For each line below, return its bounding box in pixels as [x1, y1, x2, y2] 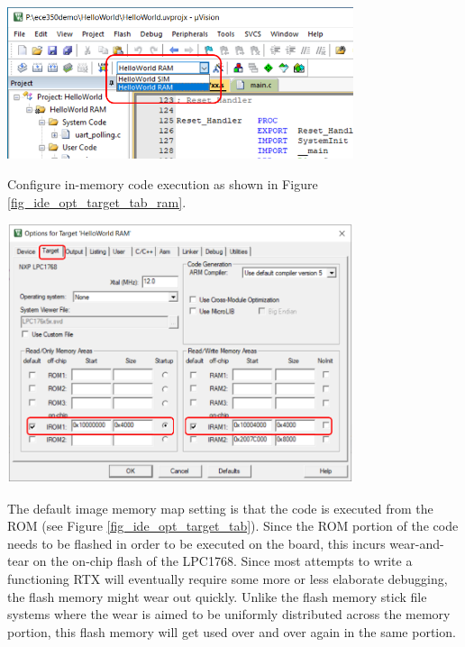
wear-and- [389, 533, 444, 552]
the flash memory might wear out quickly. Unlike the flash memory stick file [7, 587, 427, 606]
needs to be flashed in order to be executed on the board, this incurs [7, 533, 386, 552]
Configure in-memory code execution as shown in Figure [7, 175, 318, 194]
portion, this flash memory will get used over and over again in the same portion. [7, 622, 456, 641]
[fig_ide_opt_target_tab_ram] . [7, 192, 187, 211]
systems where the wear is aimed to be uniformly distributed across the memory [7, 605, 451, 624]
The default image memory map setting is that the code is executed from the [7, 498, 433, 517]
